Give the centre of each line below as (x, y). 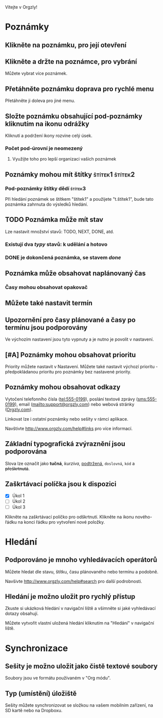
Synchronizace (36, 648)
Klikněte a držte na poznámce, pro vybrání (71, 62)
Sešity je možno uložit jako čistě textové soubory (81, 666)
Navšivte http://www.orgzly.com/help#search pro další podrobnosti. (74, 581)
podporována (26, 452)
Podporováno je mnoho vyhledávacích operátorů (81, 560)
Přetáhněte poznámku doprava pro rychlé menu (80, 89)
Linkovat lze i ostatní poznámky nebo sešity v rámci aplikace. (67, 419)
